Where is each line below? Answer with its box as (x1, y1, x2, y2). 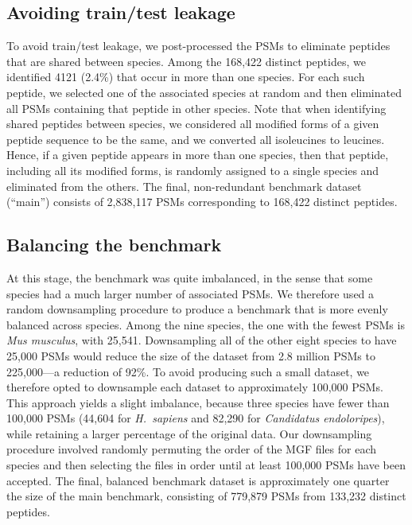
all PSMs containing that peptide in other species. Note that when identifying (6, 99, 387, 116)
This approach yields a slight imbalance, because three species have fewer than (6, 394, 390, 410)
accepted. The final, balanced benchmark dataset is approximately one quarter (6, 472, 390, 488)
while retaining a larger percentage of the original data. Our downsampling (6, 425, 372, 441)
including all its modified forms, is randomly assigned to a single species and (6, 161, 379, 178)
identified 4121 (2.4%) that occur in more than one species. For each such (6, 68, 365, 85)
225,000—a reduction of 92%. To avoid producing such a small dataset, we (6, 363, 370, 379)
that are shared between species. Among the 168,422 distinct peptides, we (6, 52, 366, 69)
